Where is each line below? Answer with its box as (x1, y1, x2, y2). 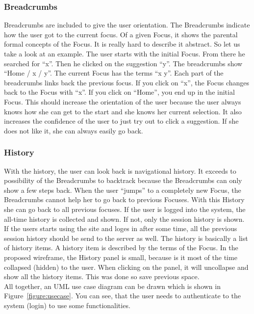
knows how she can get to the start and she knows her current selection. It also (4, 106, 242, 116)
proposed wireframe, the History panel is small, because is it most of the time (4, 252, 237, 262)
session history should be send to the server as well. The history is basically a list (4, 233, 248, 243)
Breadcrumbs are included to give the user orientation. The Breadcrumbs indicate (4, 20, 250, 30)
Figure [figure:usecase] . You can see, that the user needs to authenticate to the (4, 290, 241, 301)
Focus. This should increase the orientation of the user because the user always (4, 96, 241, 106)
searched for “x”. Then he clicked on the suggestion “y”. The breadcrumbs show (4, 58, 243, 68)
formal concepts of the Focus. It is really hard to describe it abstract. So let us (4, 39, 240, 49)
